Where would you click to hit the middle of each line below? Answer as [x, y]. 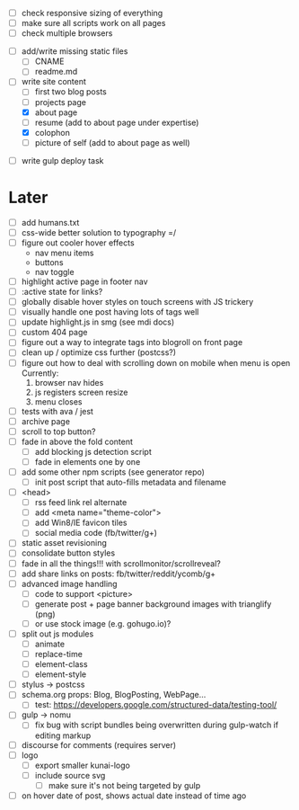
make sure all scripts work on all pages [93, 23]
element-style [61, 674]
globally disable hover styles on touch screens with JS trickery [137, 302]
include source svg [70, 775]
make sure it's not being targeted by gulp [124, 785]
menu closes [58, 401]
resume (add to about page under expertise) [117, 122]
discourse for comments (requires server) [99, 744]
